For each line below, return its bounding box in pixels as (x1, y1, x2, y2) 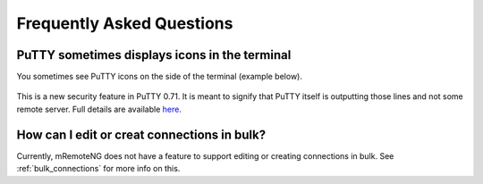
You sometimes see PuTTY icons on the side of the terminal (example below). (16, 71, 303, 82)
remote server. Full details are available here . (16, 104, 182, 114)
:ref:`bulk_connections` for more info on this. (16, 163, 181, 174)
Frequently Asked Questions (16, 13, 233, 33)
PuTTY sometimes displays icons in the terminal (16, 47, 292, 63)
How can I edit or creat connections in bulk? (16, 127, 267, 142)
